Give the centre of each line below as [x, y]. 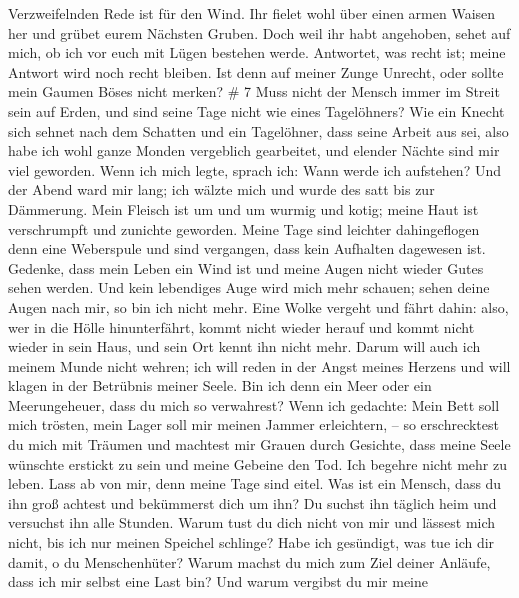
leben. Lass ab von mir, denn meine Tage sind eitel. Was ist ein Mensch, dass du [255, 483]
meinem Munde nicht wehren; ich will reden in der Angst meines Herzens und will [259, 365]
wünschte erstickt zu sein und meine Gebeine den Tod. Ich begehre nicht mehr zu [257, 463]
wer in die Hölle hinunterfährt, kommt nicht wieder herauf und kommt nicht [241, 326]
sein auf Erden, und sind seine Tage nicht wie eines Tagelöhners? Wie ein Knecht [256, 110]
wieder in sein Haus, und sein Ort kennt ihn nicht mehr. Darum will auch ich [244, 346]
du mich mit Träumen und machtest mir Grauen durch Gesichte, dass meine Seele [259, 444]
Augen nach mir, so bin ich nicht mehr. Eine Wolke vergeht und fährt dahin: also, [258, 306]
